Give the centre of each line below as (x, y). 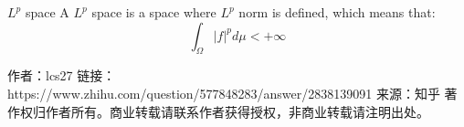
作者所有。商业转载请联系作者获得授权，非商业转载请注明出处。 (237, 111)
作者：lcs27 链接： (62, 75)
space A (47, 12)
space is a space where (154, 12)
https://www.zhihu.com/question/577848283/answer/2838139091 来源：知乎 (224, 93)
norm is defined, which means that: (337, 12)
